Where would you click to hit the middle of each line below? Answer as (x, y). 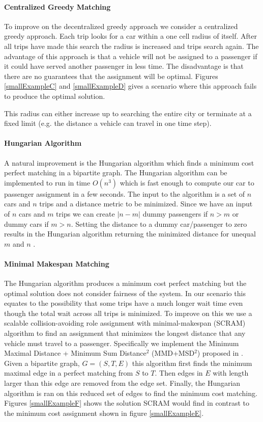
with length (231, 373)
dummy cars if (26, 223)
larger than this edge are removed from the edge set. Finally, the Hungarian (122, 383)
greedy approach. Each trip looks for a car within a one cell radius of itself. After (130, 36)
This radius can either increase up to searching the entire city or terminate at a (128, 113)
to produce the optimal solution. (55, 96)
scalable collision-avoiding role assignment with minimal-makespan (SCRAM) (125, 323)
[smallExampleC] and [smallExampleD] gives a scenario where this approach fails (130, 86)
